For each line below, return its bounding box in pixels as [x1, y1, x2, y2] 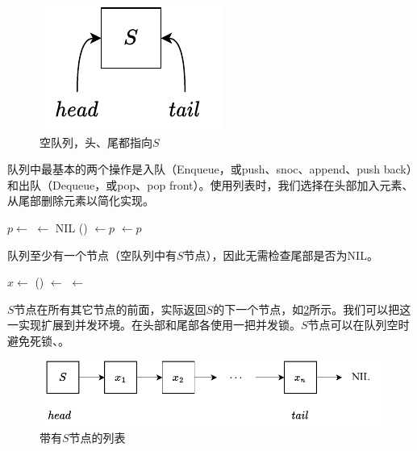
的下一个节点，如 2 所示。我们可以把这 [213, 300, 411, 317]
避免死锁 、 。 [7, 332, 69, 349]
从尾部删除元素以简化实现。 [7, 192, 154, 209]
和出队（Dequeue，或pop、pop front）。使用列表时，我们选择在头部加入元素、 [7, 176, 414, 193]
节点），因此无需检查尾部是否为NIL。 [183, 246, 378, 263]
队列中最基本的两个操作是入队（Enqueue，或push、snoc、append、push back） [7, 161, 412, 177]
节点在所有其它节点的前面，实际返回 [14, 300, 206, 317]
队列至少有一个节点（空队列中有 [7, 246, 177, 263]
